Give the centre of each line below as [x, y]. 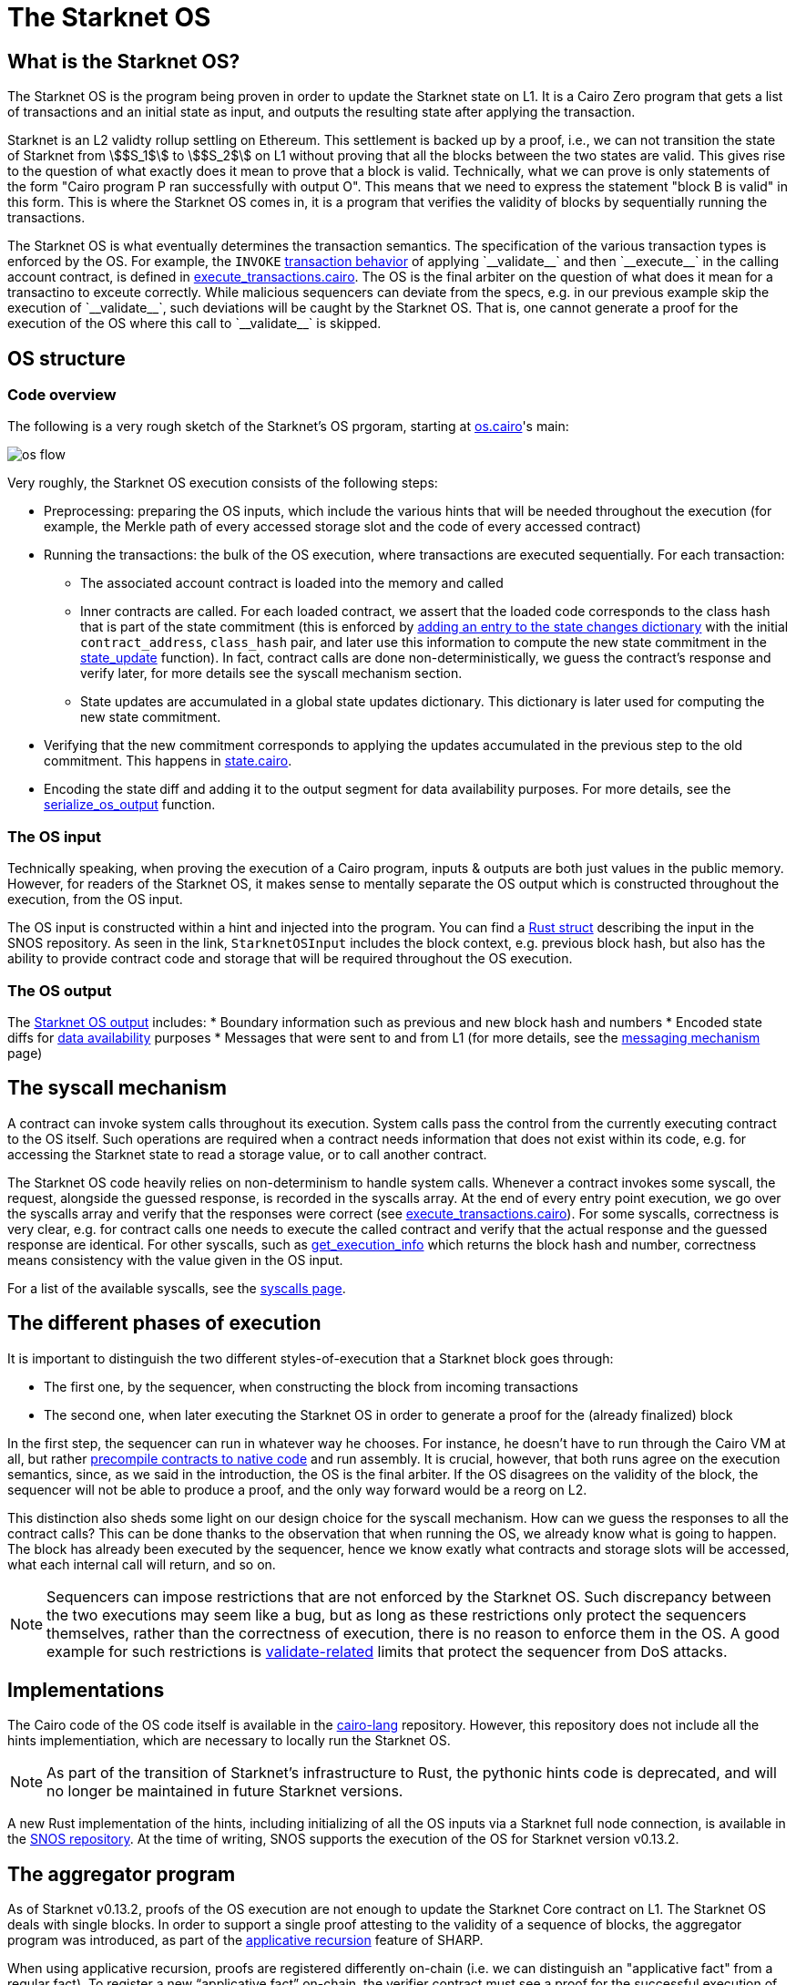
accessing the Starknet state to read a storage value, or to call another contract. [247, 1154]
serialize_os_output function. [130, 805]
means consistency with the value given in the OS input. [175, 1260]
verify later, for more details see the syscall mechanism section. [271, 674]
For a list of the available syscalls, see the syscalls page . [177, 1288]
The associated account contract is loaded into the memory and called [292, 583]
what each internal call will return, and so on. [142, 1564]
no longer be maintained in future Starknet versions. [225, 1791]
